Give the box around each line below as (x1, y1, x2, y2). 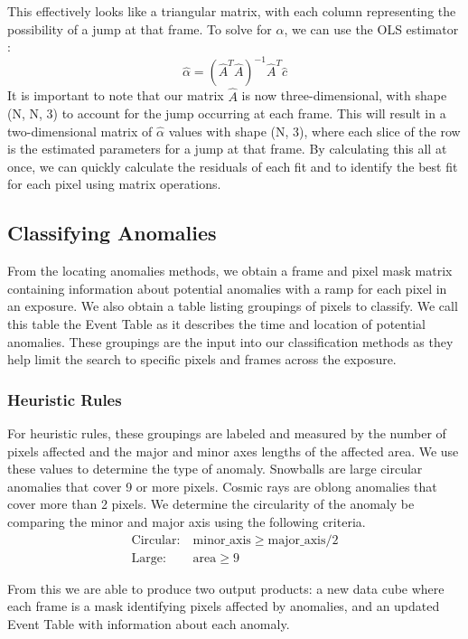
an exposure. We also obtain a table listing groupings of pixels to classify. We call (7, 296, 458, 315)
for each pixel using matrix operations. (7, 174, 221, 193)
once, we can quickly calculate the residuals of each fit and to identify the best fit (7, 156, 458, 175)
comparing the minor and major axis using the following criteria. (7, 512, 366, 531)
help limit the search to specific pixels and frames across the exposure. (7, 350, 397, 369)
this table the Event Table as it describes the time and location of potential (7, 315, 426, 334)
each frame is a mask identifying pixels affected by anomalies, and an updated (7, 597, 440, 616)
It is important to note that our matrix (7, 86, 224, 105)
